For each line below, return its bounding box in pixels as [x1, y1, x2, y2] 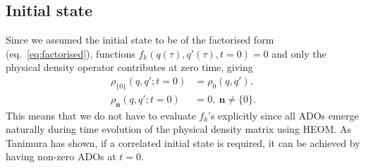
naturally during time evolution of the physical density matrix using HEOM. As [6, 122, 351, 136]
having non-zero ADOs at [6, 149, 116, 164]
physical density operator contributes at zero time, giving [6, 60, 253, 75]
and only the [272, 46, 327, 60]
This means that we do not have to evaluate [6, 108, 196, 122]
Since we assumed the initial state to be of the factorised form [6, 32, 274, 47]
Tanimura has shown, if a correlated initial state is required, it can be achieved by [6, 135, 360, 150]
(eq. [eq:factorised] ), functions [6, 46, 135, 60]
